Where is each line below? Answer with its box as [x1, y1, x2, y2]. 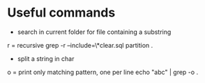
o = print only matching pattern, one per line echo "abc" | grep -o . [7, 68, 199, 76]
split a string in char [17, 54, 75, 63]
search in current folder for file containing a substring [17, 28, 172, 36]
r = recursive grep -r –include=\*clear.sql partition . [7, 41, 153, 49]
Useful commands [7, 5, 116, 21]
